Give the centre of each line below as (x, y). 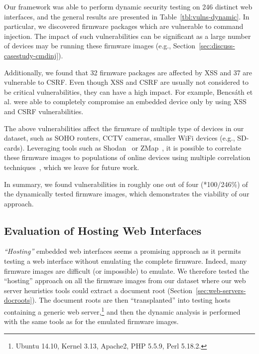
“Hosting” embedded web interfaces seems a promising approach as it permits (123, 251)
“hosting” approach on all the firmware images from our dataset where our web (125, 280)
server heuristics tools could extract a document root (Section (98, 290)
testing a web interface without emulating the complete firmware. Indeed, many (126, 261)
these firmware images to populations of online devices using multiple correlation (127, 157)
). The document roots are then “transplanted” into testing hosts (131, 300)
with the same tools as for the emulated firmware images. (91, 321)
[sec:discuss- (217, 46)
